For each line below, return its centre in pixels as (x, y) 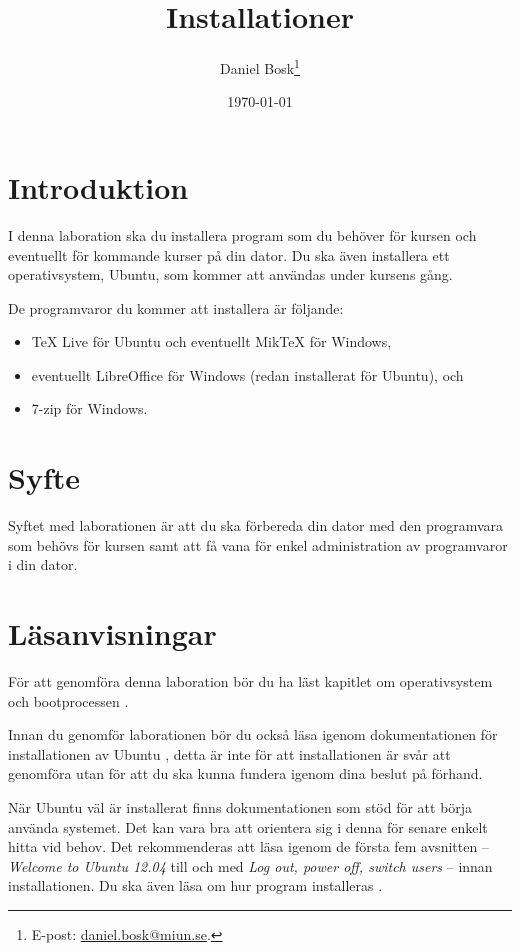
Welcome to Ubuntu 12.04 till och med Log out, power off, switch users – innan (250, 865)
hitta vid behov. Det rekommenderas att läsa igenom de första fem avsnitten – (248, 846)
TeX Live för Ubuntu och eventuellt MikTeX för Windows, (211, 341)
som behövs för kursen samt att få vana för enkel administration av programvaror (258, 544)
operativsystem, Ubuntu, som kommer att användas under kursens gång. (230, 274)
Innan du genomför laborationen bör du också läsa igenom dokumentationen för (253, 734)
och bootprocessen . (68, 700)
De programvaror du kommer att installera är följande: (176, 307)
